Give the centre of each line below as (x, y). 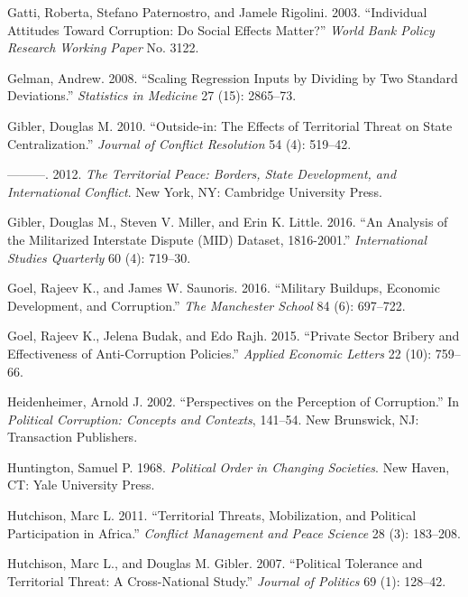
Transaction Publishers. (73, 437)
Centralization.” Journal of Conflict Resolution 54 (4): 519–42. (179, 143)
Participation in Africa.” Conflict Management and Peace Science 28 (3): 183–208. (234, 532)
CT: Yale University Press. (81, 485)
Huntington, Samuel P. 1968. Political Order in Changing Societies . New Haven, (229, 466)
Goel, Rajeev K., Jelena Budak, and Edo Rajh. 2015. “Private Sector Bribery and (234, 336)
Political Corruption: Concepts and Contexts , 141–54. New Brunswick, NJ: (213, 419)
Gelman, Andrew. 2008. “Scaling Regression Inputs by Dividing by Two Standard (233, 77)
